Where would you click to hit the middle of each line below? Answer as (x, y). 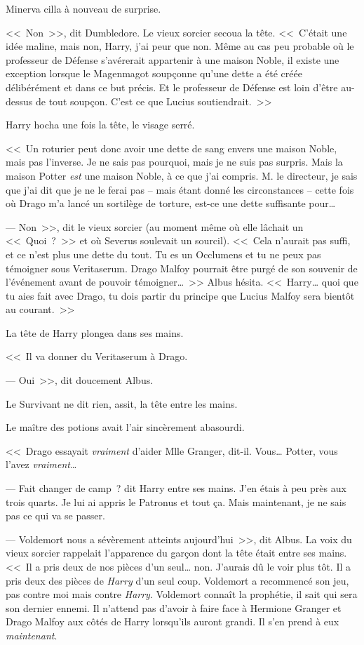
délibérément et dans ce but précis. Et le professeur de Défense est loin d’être (172, 87)
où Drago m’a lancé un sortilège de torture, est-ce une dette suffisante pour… (171, 203)
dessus (19, 101)
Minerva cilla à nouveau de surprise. (83, 8)
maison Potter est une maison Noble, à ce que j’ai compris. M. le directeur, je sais (182, 175)
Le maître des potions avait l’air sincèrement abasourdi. (125, 427)
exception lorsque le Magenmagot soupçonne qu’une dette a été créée (154, 73)
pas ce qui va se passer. (55, 516)
